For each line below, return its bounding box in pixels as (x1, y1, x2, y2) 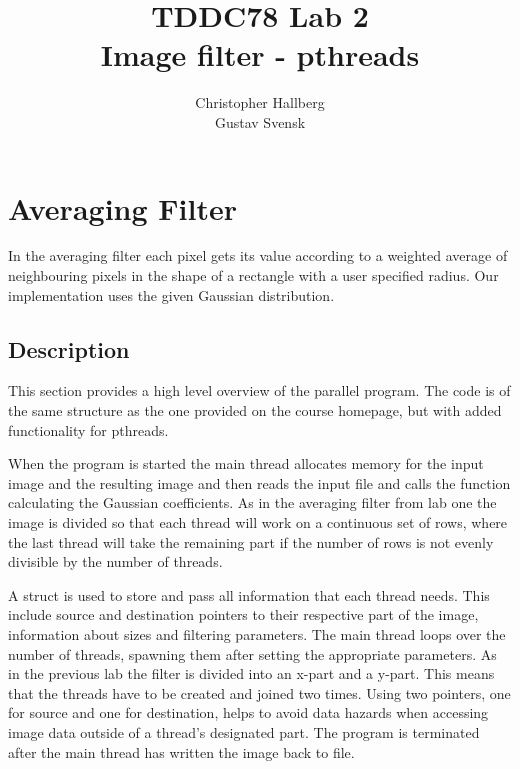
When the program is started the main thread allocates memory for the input (8, 453, 484, 474)
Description (8, 333, 130, 364)
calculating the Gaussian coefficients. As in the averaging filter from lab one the (8, 492, 497, 513)
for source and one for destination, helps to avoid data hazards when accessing (8, 702, 489, 723)
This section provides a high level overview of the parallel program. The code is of (8, 380, 511, 401)
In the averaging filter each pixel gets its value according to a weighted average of (8, 245, 508, 266)
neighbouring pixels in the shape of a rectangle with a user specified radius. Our (8, 265, 499, 286)
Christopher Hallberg (195, 92, 325, 113)
